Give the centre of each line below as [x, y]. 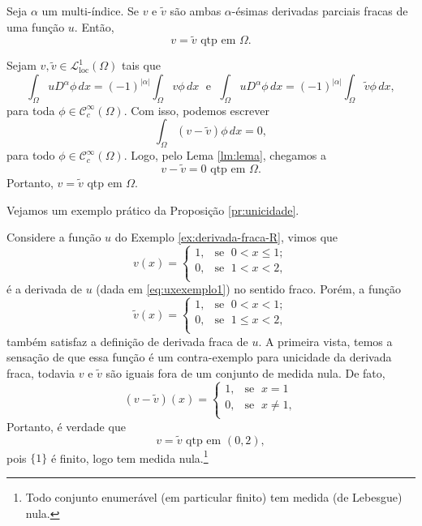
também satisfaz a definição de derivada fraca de [127, 341]
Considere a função [54, 237]
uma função [36, 26]
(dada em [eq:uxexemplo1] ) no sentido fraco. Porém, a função [248, 289]
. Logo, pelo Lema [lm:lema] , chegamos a [225, 155]
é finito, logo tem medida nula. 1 [129, 456]
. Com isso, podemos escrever [196, 110]
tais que [141, 65]
